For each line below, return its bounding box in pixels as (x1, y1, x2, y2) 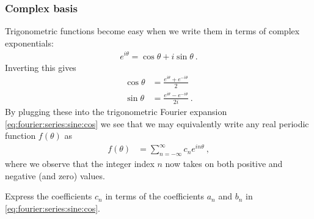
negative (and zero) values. (5, 169, 105, 182)
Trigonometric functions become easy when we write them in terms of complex (5, 24, 300, 37)
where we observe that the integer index (5, 157, 155, 169)
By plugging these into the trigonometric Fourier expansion (5, 105, 227, 118)
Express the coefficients (5, 190, 92, 202)
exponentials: (5, 36, 54, 49)
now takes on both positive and (165, 157, 283, 169)
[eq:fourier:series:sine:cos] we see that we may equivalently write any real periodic (5, 117, 309, 130)
